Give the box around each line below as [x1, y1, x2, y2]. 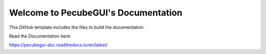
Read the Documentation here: [9, 33, 71, 39]
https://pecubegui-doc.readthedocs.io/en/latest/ [9, 42, 108, 48]
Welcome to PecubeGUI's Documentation [9, 7, 183, 18]
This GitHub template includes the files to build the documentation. [9, 24, 145, 30]
